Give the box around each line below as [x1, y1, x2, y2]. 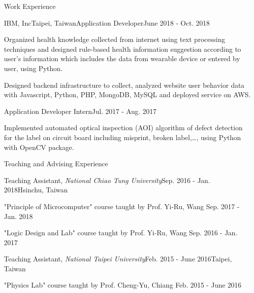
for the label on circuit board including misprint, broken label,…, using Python [4, 132, 241, 142]
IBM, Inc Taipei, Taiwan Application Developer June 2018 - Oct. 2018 [4, 17, 210, 28]
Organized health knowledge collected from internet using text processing [4, 34, 225, 44]
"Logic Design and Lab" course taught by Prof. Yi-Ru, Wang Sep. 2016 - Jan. [4, 227, 238, 238]
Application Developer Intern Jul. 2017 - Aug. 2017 [4, 106, 157, 116]
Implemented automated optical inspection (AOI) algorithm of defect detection [4, 122, 243, 133]
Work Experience [4, 1, 56, 11]
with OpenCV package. [4, 142, 74, 152]
